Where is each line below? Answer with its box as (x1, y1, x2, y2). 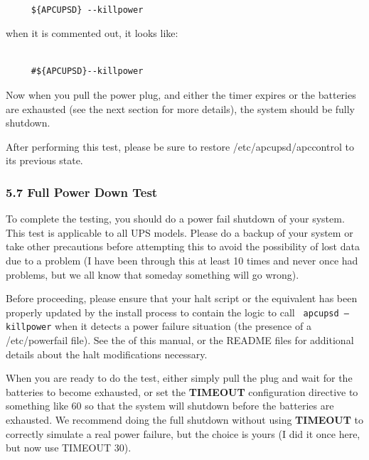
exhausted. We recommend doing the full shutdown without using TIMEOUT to (6, 412, 364, 427)
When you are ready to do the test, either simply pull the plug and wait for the (6, 370, 353, 385)
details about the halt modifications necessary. (6, 346, 208, 361)
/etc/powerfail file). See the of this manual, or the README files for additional (6, 333, 354, 348)
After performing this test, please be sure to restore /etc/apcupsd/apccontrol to (6, 139, 354, 154)
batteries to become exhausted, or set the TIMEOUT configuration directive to (6, 384, 358, 399)
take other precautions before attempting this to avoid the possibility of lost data (6, 239, 360, 254)
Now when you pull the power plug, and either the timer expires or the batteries (6, 87, 356, 102)
